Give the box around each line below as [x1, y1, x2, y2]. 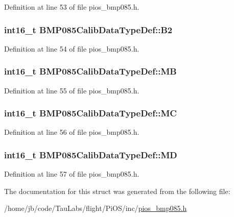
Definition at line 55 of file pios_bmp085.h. [4, 85, 139, 95]
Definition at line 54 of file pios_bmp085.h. [4, 43, 139, 54]
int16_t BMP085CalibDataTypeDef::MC [4, 107, 177, 119]
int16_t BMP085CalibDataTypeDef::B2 [4, 23, 173, 36]
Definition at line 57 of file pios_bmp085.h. [4, 168, 139, 179]
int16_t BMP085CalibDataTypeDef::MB [4, 65, 177, 78]
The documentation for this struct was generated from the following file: [4, 185, 230, 196]
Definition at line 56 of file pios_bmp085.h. [4, 127, 139, 137]
